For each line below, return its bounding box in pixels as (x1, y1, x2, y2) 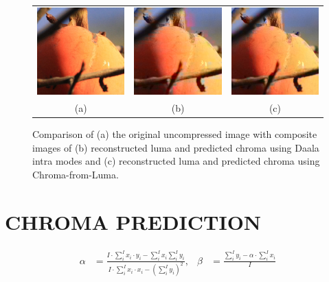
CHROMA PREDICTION (5, 207, 262, 235)
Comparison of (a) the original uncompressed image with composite (32, 127, 317, 141)
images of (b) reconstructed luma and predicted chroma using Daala (32, 140, 319, 154)
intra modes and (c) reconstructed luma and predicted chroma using (32, 154, 320, 168)
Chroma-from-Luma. (32, 167, 119, 181)
